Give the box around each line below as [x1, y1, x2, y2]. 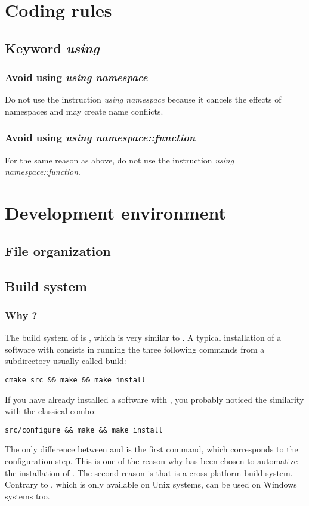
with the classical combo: [5, 405, 97, 417]
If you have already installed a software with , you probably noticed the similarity [5, 393, 304, 405]
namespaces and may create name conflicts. [5, 104, 163, 117]
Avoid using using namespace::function [5, 130, 196, 145]
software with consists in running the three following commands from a [5, 343, 265, 355]
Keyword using [5, 38, 100, 57]
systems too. [5, 489, 50, 502]
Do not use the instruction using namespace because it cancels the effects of [5, 93, 282, 106]
